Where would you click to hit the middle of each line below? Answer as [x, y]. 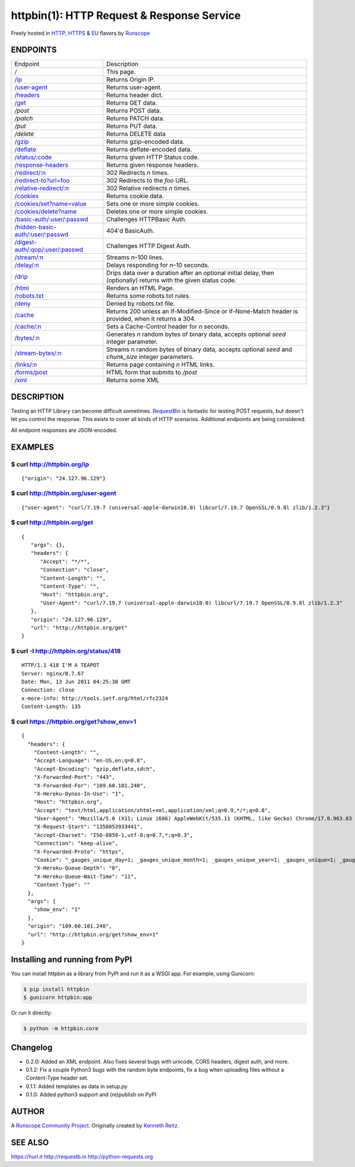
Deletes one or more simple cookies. [157, 212]
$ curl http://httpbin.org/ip [50, 464]
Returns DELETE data [136, 134]
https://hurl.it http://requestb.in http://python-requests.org [82, 1157]
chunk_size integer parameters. [150, 357]
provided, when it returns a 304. [151, 319]
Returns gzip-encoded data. [145, 142]
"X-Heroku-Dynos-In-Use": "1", [79, 793]
